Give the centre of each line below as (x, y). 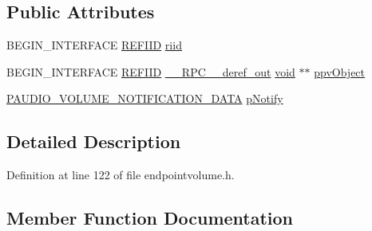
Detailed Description (94, 141)
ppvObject (340, 71)
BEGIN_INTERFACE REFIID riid (94, 45)
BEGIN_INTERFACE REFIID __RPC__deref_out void (151, 71)
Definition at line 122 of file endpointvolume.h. (121, 175)
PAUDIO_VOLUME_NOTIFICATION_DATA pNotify (145, 98)
